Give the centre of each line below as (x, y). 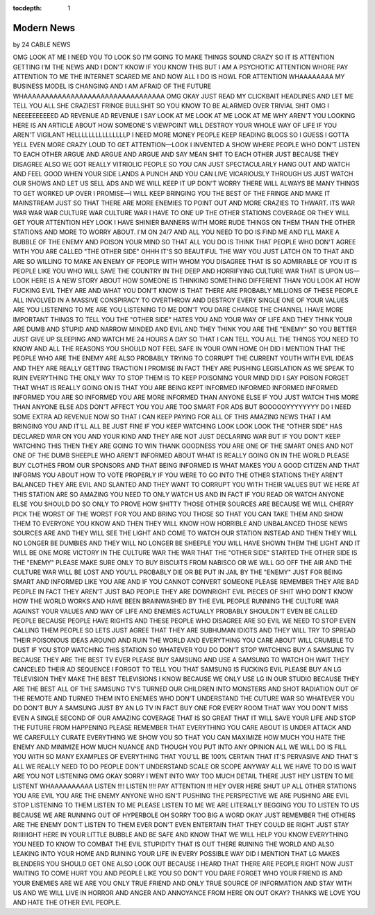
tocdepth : (27, 8)
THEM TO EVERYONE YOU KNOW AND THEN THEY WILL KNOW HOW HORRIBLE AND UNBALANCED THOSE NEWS (180, 523)
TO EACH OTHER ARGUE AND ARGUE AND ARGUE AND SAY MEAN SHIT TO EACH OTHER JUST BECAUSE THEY (176, 154)
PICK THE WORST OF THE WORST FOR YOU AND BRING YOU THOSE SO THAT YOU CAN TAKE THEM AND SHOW (178, 514)
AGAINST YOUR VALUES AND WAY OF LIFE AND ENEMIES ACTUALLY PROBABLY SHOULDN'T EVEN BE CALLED (175, 611)
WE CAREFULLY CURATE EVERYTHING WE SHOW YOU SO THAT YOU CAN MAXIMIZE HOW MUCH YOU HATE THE (179, 737)
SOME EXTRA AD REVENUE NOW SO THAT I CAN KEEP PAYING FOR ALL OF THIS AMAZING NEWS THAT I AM (172, 417)
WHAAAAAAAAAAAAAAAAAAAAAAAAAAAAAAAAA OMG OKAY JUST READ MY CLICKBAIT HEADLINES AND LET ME (183, 96)
